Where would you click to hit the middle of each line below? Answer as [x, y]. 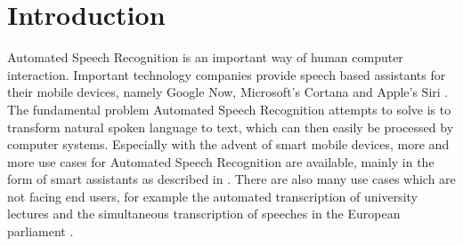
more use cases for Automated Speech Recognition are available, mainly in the [221, 161]
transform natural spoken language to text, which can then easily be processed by [231, 127]
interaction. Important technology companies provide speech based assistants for [227, 74]
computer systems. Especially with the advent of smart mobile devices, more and [228, 144]
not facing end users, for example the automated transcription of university [212, 196]
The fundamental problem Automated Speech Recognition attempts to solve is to [229, 109]
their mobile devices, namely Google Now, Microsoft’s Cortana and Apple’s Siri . [228, 92]
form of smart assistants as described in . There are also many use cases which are [231, 179]
